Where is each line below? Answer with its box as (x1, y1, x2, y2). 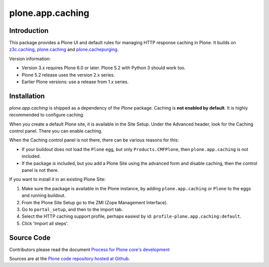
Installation (9, 92, 45, 100)
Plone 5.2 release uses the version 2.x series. (21, 72, 115, 78)
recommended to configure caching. (9, 112, 85, 118)
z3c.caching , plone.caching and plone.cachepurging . (9, 46, 119, 52)
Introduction (9, 26, 49, 35)
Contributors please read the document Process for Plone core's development (9, 247, 170, 253)
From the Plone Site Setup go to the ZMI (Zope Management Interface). (21, 199, 168, 205)
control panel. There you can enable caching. (9, 128, 103, 134)
